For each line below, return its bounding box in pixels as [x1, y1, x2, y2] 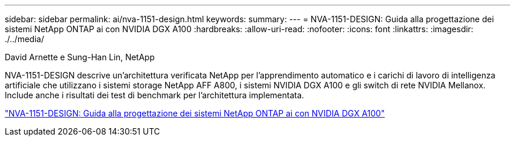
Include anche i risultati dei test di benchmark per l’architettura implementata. [5, 90, 305, 100]
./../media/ [5, 34, 44, 44]
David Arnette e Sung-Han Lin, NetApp [5, 52, 155, 62]
